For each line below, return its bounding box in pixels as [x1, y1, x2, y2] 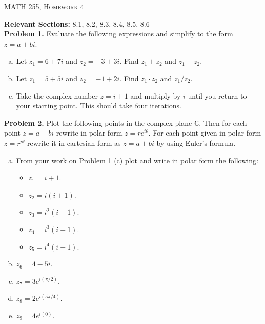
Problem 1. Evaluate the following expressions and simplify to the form [4, 28, 233, 39]
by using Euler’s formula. [156, 137, 236, 148]
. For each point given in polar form [148, 127, 261, 138]
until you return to [188, 90, 247, 101]
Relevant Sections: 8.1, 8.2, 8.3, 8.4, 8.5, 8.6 [4, 18, 150, 29]
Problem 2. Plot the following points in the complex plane [4, 117, 192, 128]
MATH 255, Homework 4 [4, 1, 84, 11]
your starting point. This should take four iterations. [16, 100, 181, 111]
